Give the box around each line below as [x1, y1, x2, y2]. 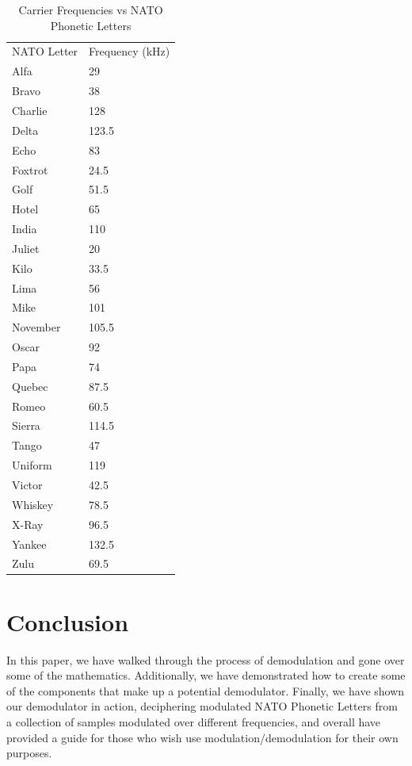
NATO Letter [12, 43, 78, 59]
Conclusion [6, 605, 129, 638]
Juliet [12, 239, 40, 256]
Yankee [12, 535, 47, 552]
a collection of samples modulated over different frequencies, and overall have [6, 713, 381, 730]
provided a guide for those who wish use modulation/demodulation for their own [6, 729, 399, 745]
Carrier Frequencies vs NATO [18, 2, 163, 17]
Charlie [12, 101, 48, 118]
